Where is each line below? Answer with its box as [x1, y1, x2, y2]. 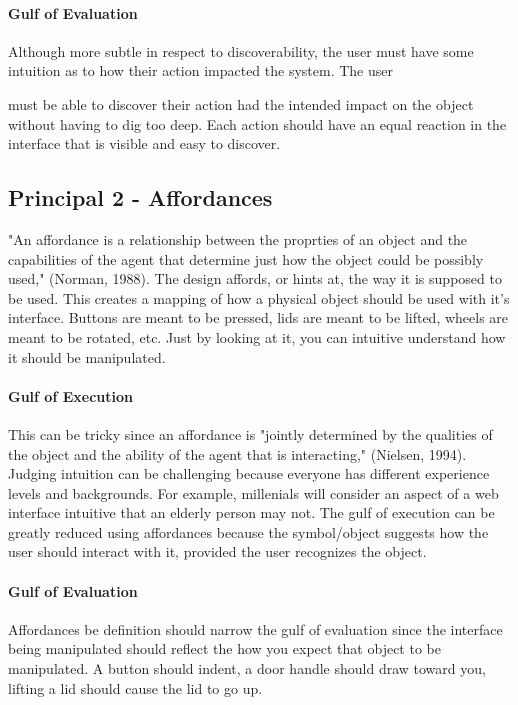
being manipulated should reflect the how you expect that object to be [8, 638, 441, 659]
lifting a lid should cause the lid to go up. [8, 677, 263, 698]
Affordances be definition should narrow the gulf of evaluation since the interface [8, 618, 503, 639]
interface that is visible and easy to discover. [8, 133, 281, 154]
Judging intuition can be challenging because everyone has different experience [8, 463, 490, 484]
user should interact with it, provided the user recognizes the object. [8, 541, 427, 562]
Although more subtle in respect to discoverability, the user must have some [8, 40, 474, 61]
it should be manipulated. [8, 346, 166, 367]
